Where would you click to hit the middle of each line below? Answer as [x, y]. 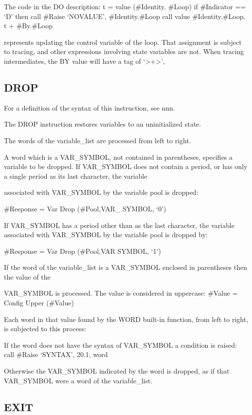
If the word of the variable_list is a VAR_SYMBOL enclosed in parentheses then [126, 267]
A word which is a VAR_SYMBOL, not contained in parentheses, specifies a [118, 157]
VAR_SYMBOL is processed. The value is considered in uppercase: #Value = [121, 293]
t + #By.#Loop [28, 26]
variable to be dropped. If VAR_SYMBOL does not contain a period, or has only [126, 166]
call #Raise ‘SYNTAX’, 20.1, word [56, 354]
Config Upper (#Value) [39, 303]
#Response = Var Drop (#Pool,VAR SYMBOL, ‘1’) [83, 251]
